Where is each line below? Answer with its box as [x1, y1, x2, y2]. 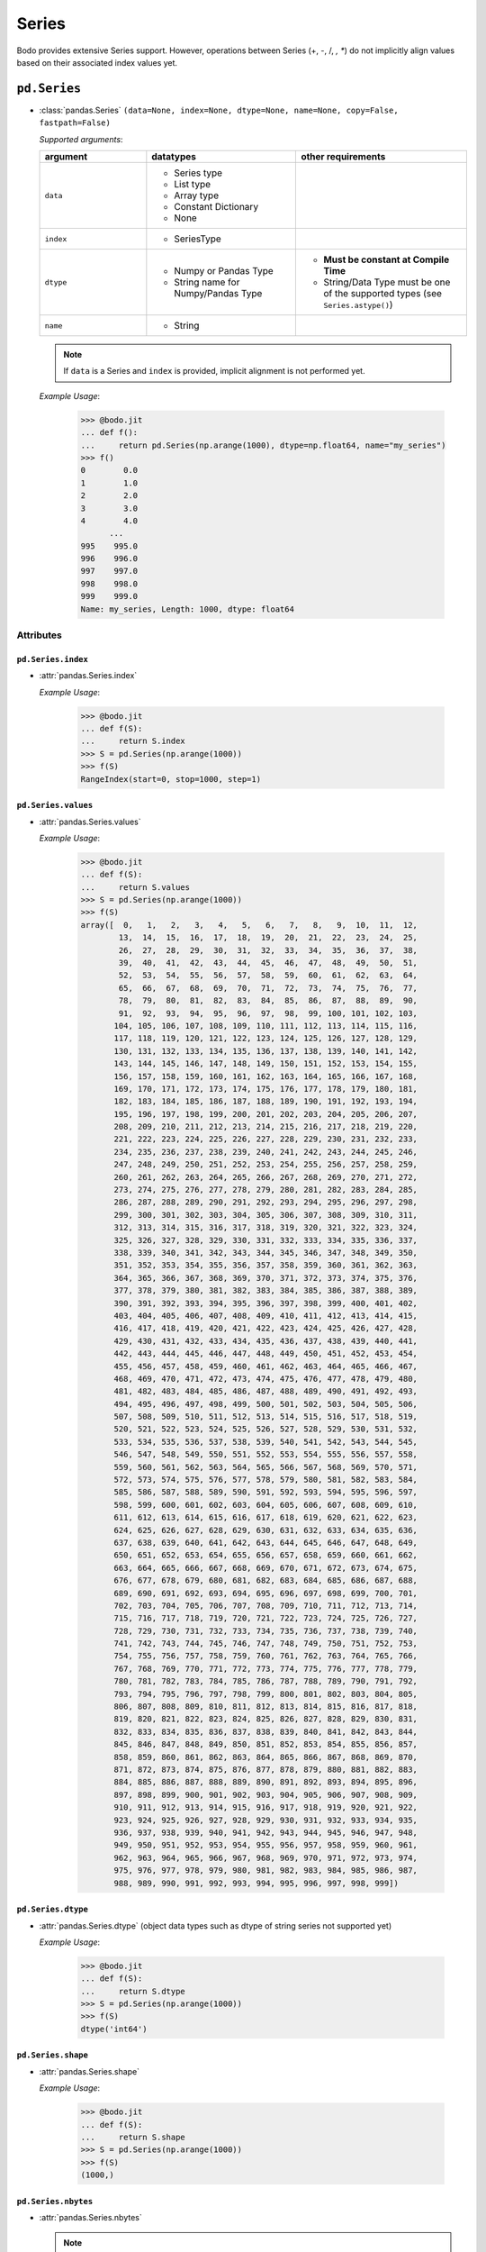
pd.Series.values [16, 800, 94, 811]
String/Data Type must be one [323, 276, 451, 288]
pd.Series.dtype [16, 1904, 89, 1914]
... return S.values [80, 882, 191, 892]
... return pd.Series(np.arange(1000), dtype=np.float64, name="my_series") [80, 440, 446, 450]
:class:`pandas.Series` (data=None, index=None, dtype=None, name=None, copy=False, [39, 104, 400, 115]
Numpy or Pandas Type [174, 265, 274, 277]
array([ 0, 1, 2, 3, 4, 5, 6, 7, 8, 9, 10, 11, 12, [80, 920, 418, 930]
